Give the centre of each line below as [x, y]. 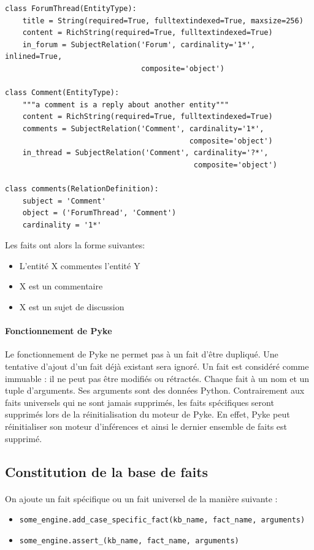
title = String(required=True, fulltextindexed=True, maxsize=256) [163, 21]
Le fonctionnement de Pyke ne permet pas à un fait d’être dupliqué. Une [142, 354]
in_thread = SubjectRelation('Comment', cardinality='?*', [145, 153]
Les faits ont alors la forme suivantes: [75, 245]
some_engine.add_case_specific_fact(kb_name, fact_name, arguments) [162, 520]
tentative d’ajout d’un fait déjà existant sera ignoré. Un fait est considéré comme [157, 366]
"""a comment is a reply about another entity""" [126, 105]
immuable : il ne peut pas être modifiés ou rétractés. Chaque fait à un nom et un [157, 378]
